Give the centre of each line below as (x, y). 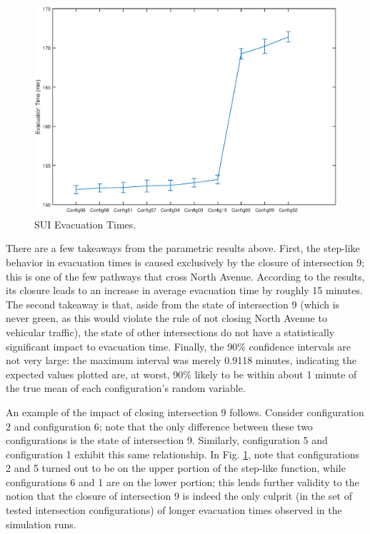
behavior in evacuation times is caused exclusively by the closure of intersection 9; (185, 262)
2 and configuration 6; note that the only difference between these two (159, 426)
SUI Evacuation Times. (85, 224)
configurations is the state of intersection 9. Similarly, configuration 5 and (167, 440)
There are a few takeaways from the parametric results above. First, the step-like (183, 248)
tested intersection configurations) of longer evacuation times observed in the (174, 510)
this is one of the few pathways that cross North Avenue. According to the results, (185, 276)
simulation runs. (41, 524)
